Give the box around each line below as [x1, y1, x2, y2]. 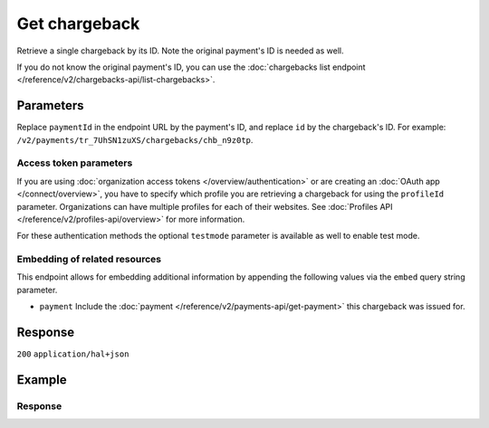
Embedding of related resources [16, 253, 162, 266]
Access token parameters [16, 157, 133, 169]
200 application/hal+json [16, 349, 129, 359]
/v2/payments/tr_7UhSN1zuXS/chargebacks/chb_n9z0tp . [16, 134, 254, 145]
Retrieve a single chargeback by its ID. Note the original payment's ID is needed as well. [16, 45, 344, 56]
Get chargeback [16, 14, 140, 33]
